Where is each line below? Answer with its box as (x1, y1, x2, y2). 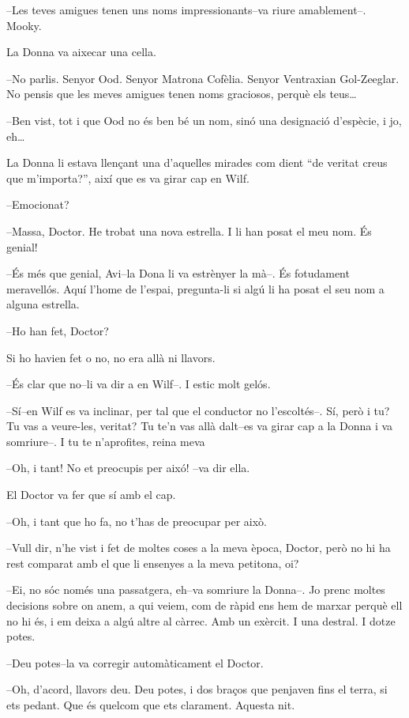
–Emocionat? (6, 196, 69, 213)
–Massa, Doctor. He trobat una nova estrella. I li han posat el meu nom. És (6, 222, 372, 239)
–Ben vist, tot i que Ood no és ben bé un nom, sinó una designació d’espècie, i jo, (6, 111, 402, 128)
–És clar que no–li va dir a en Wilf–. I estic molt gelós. (6, 376, 271, 392)
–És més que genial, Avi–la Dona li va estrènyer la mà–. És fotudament (6, 265, 350, 282)
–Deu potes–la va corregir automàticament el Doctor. (6, 654, 264, 671)
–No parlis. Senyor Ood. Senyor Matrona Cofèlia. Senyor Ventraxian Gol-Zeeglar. (6, 70, 400, 86)
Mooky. (6, 17, 42, 33)
